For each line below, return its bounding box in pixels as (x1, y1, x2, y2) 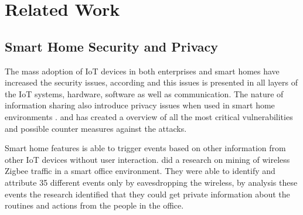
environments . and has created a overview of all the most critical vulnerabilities (5, 110, 293, 122)
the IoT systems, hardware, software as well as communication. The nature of (5, 87, 284, 100)
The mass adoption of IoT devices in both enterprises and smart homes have (5, 64, 280, 77)
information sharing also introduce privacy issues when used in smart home (5, 99, 275, 111)
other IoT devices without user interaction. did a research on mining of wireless (5, 153, 290, 165)
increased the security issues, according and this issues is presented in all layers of (5, 76, 298, 88)
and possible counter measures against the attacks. (5, 122, 187, 134)
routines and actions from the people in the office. (5, 199, 184, 211)
